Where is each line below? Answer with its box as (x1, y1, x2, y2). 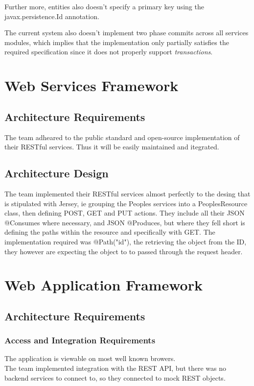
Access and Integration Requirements (4, 334, 156, 346)
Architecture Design (4, 166, 109, 181)
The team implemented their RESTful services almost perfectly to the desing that (4, 188, 251, 198)
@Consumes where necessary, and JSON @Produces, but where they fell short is (4, 217, 245, 227)
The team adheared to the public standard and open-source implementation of (4, 132, 240, 142)
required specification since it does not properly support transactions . (4, 47, 213, 57)
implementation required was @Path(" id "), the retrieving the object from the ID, (4, 236, 247, 246)
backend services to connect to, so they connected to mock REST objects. (4, 372, 226, 383)
